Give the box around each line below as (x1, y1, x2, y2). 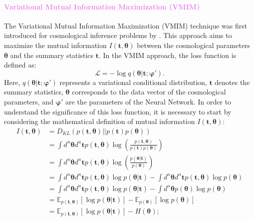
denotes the (215, 76, 250, 87)
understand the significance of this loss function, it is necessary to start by (4, 106, 232, 116)
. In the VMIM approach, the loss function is (98, 49, 237, 60)
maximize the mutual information (4, 39, 107, 50)
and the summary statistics (10, 49, 94, 60)
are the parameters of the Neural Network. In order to (65, 96, 232, 106)
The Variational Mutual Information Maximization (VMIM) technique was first (4, 20, 248, 30)
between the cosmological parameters (137, 39, 251, 50)
